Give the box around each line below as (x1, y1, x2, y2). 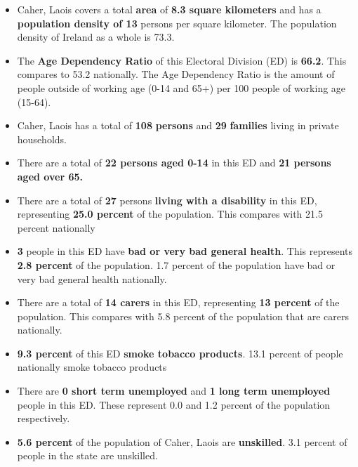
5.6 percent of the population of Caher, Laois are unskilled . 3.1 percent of (17, 434, 347, 449)
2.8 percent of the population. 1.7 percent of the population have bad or (17, 257, 336, 272)
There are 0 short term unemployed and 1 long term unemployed (17, 383, 331, 398)
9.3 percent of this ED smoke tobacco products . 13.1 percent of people (17, 346, 343, 360)
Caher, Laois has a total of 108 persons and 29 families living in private (17, 118, 339, 133)
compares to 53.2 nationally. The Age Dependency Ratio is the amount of (17, 67, 335, 81)
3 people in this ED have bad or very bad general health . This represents (17, 244, 353, 258)
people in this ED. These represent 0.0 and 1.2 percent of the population (17, 397, 331, 412)
